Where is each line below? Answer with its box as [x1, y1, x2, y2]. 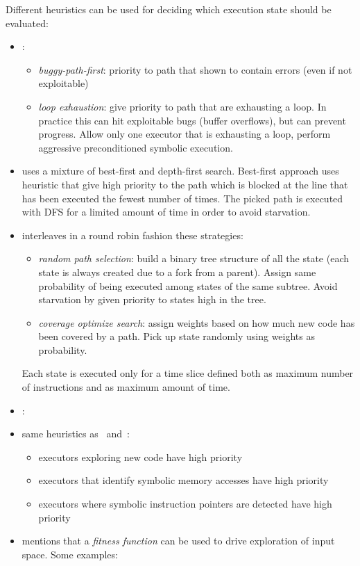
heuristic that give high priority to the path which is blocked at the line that [22, 177, 348, 191]
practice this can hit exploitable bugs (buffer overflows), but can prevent [38, 113, 346, 127]
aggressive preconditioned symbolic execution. [38, 140, 233, 154]
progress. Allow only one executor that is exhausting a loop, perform [38, 127, 331, 141]
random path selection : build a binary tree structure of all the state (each [38, 251, 350, 266]
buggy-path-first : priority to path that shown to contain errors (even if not [38, 62, 352, 76]
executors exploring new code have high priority [38, 449, 243, 464]
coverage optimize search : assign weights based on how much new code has [38, 315, 355, 330]
